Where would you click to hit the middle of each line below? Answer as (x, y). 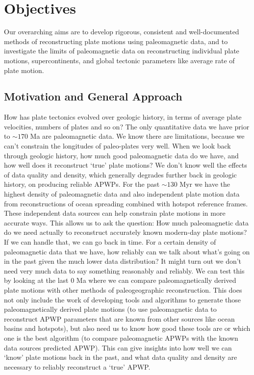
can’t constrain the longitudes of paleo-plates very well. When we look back (117, 146)
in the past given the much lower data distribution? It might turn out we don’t (123, 261)
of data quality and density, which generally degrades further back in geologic (120, 174)
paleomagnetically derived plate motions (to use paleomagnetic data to (110, 309)
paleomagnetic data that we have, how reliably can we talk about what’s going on (127, 251)
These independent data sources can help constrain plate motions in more (115, 213)
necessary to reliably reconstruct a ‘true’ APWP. (77, 366)
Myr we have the (205, 184)
